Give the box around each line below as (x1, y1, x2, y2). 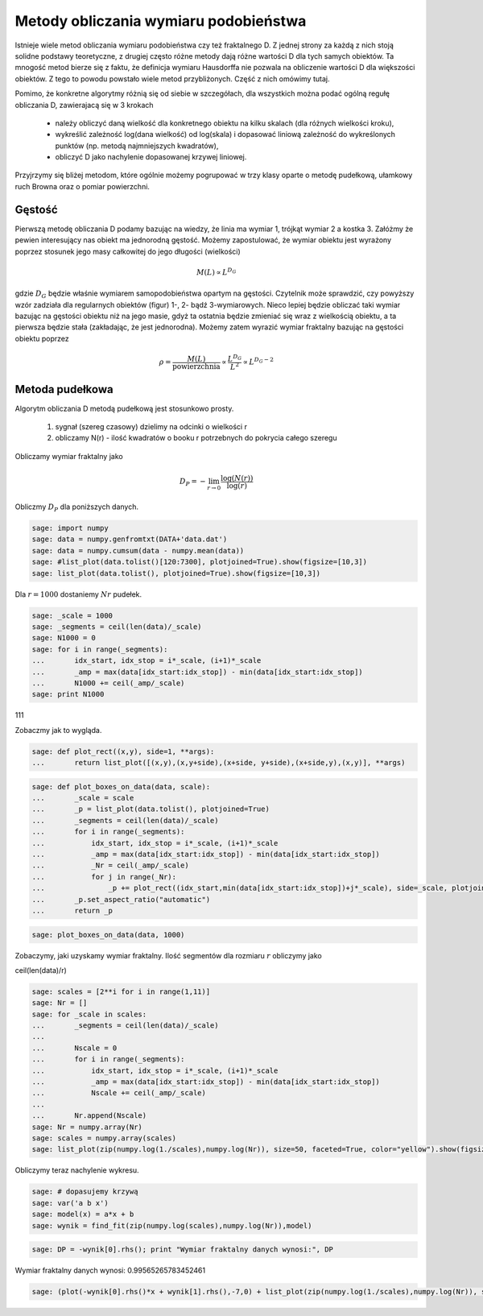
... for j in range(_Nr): (31, 872, 177, 881)
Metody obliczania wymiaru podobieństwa (14, 12, 307, 30)
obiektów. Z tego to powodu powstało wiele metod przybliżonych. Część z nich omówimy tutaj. (14, 73, 330, 84)
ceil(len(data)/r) (14, 965, 68, 975)
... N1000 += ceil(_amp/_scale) (31, 678, 185, 688)
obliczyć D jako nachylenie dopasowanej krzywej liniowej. (55, 152, 247, 162)
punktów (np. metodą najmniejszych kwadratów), (55, 141, 219, 151)
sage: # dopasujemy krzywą (31, 1187, 138, 1196)
